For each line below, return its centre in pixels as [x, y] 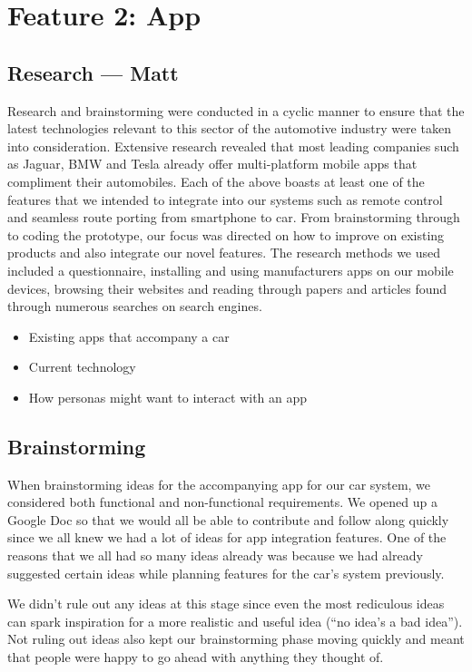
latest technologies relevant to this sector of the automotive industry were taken [229, 128]
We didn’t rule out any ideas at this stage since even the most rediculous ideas [226, 604]
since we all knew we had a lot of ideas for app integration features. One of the [227, 537]
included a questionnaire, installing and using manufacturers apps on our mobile [231, 270]
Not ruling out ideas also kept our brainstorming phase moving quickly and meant [236, 639]
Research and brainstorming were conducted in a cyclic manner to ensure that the [236, 110]
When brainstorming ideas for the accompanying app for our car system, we [219, 484]
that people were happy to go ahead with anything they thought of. [196, 657]
